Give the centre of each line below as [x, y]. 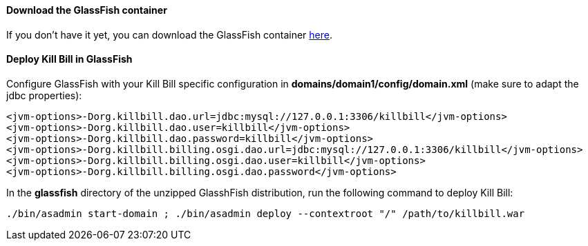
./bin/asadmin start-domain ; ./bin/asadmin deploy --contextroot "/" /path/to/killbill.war [266, 213]
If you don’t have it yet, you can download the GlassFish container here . [169, 34]
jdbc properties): [44, 95]
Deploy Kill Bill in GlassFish [69, 59]
